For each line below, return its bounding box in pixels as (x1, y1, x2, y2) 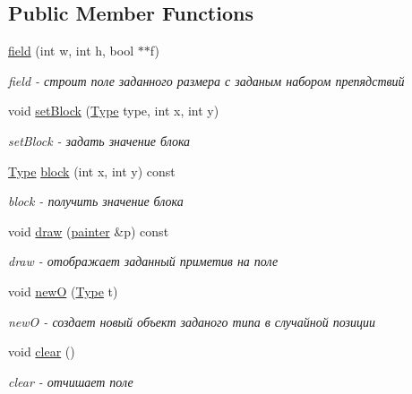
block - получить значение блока (8, 192, 184, 210)
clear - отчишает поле (8, 372, 133, 390)
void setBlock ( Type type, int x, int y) (8, 101, 219, 120)
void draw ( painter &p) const (8, 221, 169, 240)
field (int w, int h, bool (8, 41, 134, 60)
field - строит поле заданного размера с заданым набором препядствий (8, 71, 405, 90)
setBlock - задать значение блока (8, 131, 191, 150)
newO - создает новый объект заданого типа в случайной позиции (8, 312, 375, 330)
